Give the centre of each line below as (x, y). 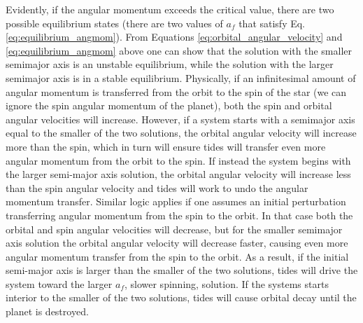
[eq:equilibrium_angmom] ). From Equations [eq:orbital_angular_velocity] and (174, 37)
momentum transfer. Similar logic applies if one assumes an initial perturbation (176, 201)
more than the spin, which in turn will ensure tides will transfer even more (166, 146)
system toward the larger (59, 283)
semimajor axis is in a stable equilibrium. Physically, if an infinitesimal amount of (181, 77)
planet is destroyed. (47, 311)
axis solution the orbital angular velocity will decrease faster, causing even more (177, 243)
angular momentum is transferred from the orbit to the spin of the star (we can (176, 91)
